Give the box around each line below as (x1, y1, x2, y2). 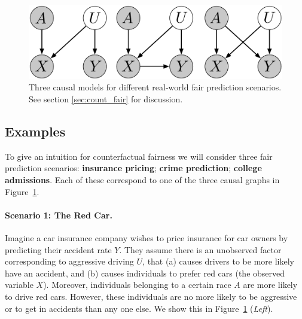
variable (5, 278, 33, 291)
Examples (5, 121, 66, 140)
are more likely (243, 278, 298, 291)
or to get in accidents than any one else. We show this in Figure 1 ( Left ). (5, 302, 273, 314)
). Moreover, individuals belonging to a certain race (43, 278, 231, 291)
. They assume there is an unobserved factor (119, 243, 282, 256)
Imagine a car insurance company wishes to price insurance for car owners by (5, 231, 288, 244)
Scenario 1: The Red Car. (5, 208, 112, 221)
